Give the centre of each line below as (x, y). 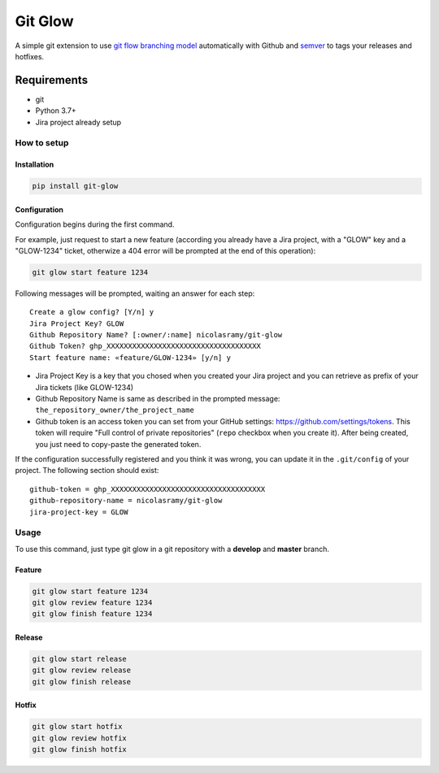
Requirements (52, 80)
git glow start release (80, 659)
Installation (35, 165)
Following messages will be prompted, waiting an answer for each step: (135, 293)
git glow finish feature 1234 (92, 614)
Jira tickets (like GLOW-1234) (85, 387)
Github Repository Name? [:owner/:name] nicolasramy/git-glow (156, 335)
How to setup (42, 143)
